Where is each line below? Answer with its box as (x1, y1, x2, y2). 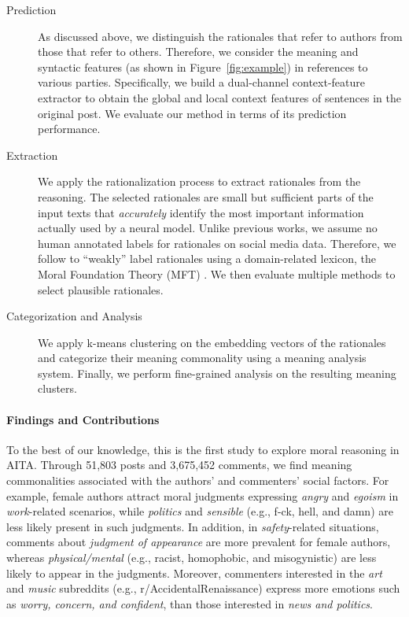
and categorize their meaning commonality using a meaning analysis (38, 349, 367, 366)
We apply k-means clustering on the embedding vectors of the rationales (38, 334, 386, 350)
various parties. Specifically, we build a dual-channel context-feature (38, 74, 366, 91)
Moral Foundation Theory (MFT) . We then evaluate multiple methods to (38, 265, 396, 282)
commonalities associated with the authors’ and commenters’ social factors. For (6, 472, 389, 489)
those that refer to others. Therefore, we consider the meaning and (38, 43, 359, 60)
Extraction (6, 146, 58, 163)
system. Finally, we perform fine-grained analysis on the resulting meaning (38, 364, 396, 381)
